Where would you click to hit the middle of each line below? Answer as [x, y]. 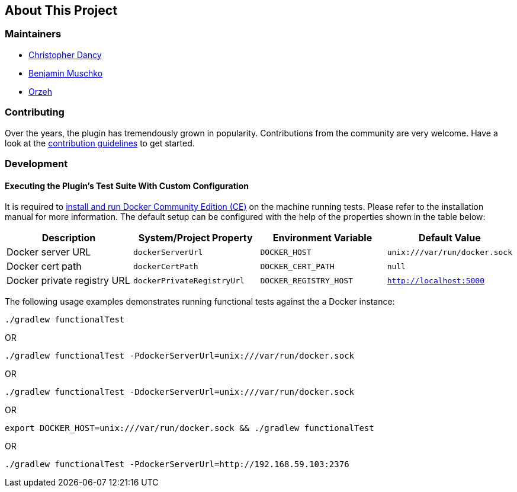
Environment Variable [322, 238]
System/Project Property [195, 238]
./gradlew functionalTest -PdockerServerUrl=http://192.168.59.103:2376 [177, 464]
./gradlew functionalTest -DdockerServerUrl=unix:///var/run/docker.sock [180, 392]
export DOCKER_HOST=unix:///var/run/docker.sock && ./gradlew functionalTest [190, 428]
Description [69, 238]
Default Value [449, 238]
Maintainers [33, 34]
